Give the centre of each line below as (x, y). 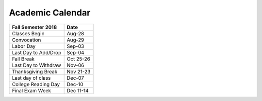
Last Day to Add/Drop (37, 52)
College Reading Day (36, 84)
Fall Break (23, 59)
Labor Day (24, 46)
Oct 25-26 (79, 59)
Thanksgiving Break (35, 72)
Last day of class (31, 78)
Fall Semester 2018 (34, 27)
